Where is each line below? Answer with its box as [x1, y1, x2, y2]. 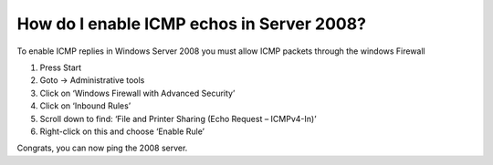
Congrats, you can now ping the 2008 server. [16, 142, 188, 154]
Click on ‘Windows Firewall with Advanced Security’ [39, 88, 236, 98]
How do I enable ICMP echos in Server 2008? [16, 14, 367, 34]
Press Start [39, 62, 82, 73]
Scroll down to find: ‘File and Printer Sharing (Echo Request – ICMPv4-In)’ [39, 113, 317, 124]
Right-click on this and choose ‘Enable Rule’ [39, 126, 205, 137]
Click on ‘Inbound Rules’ [39, 100, 131, 111]
